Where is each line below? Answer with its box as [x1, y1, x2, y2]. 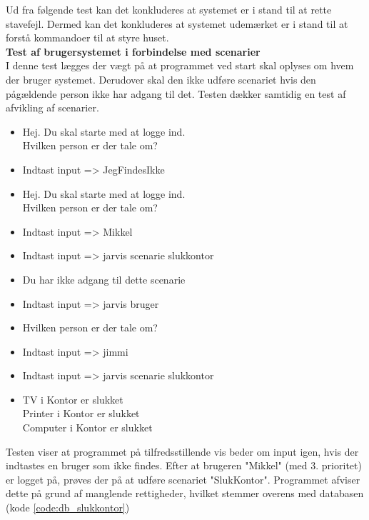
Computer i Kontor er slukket [22, 420, 153, 435]
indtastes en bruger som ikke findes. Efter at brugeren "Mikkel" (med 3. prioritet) [6, 458, 362, 473]
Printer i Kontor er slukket [22, 406, 140, 421]
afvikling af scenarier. [6, 100, 99, 115]
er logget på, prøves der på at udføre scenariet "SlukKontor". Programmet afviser [6, 471, 360, 486]
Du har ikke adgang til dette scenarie [22, 271, 186, 286]
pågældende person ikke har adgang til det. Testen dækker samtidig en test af [6, 86, 346, 101]
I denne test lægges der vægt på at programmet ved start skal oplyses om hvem [6, 58, 354, 73]
